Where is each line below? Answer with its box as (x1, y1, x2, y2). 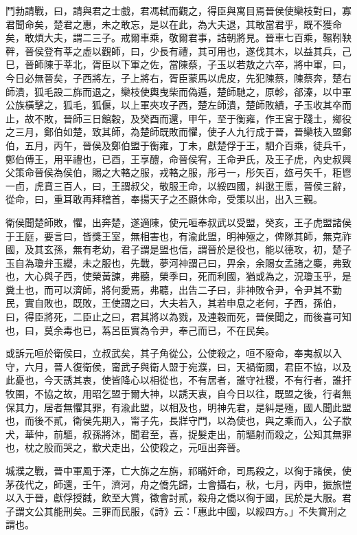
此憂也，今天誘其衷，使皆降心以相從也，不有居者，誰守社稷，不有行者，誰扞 (5, 373, 352, 387)
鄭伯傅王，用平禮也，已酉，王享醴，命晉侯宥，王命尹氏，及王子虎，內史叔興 (5, 151, 352, 166)
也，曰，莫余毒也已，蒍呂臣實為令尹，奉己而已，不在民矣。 (5, 323, 275, 337)
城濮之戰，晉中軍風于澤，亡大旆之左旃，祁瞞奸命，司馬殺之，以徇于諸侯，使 (5, 463, 352, 477)
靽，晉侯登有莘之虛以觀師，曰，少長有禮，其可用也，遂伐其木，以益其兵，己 (5, 43, 352, 58)
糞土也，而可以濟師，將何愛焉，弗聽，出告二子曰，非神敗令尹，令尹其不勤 (5, 282, 342, 296)
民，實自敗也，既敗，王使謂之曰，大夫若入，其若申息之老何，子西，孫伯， (5, 296, 342, 310)
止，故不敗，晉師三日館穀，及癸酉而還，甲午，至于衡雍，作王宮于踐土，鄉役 (5, 111, 352, 125)
